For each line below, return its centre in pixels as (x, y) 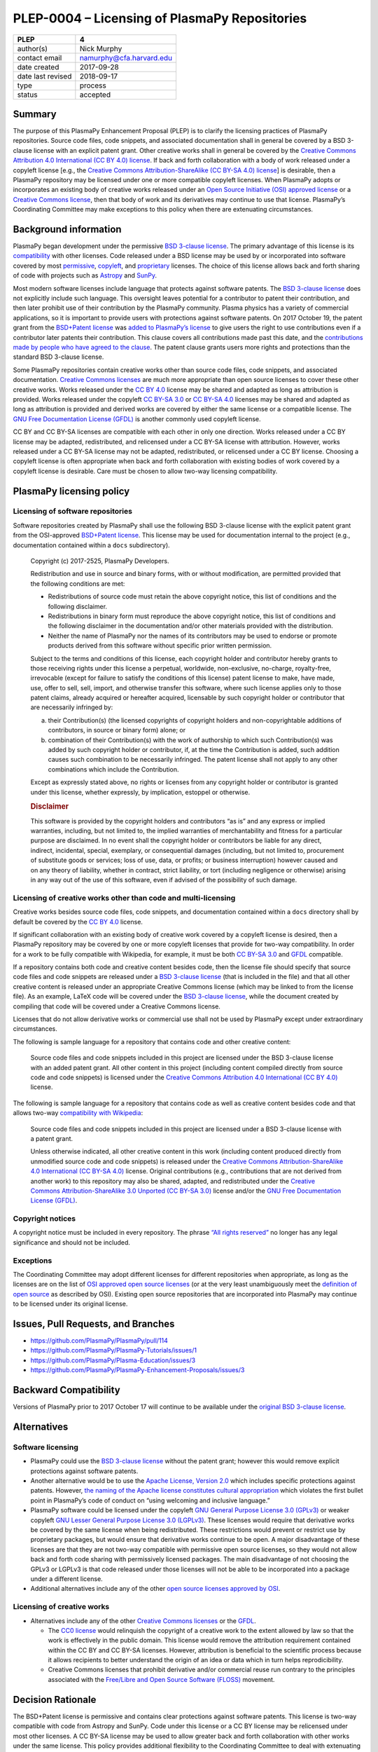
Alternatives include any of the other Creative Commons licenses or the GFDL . (143, 1621)
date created (38, 67)
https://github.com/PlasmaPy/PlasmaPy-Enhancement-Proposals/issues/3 (138, 1370)
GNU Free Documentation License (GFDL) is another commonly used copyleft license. (137, 419)
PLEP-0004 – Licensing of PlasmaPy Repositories (160, 18)
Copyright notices (44, 1219)
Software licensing (45, 1447)
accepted (95, 95)
